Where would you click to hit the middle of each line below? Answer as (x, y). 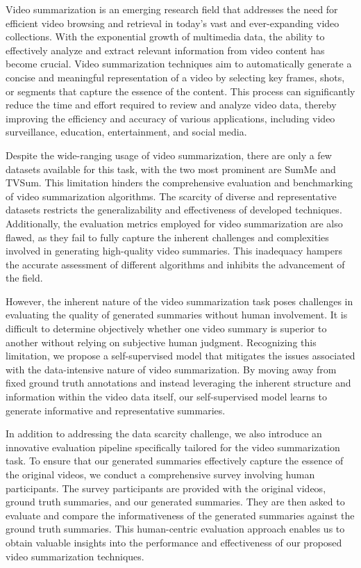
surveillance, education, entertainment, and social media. (126, 132)
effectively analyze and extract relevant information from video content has (165, 50)
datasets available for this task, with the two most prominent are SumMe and (171, 169)
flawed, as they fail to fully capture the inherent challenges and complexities (167, 237)
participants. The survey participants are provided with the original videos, (166, 488)
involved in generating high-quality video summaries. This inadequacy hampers (174, 251)
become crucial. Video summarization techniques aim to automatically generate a (179, 64)
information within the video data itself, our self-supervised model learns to (166, 397)
